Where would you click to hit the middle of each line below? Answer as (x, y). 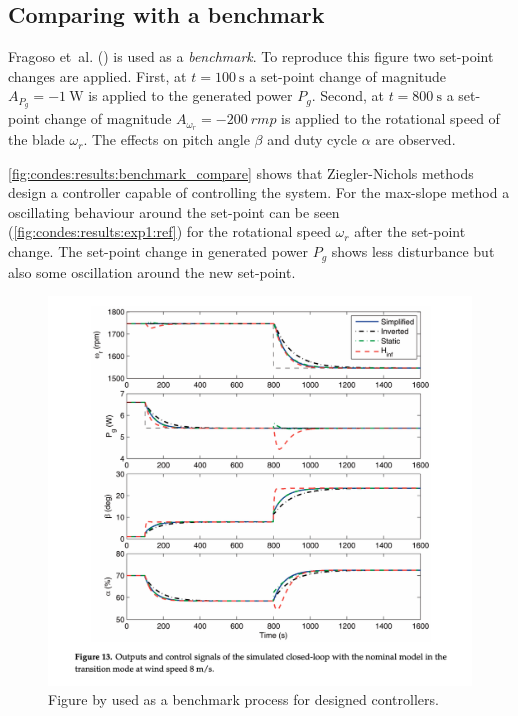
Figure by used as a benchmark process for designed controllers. (243, 699)
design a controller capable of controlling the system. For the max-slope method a (259, 192)
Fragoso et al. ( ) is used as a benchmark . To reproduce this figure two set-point (251, 56)
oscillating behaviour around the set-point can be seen (174, 211)
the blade (36, 139)
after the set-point (410, 231)
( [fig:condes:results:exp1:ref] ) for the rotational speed (169, 231)
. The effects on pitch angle (166, 139)
